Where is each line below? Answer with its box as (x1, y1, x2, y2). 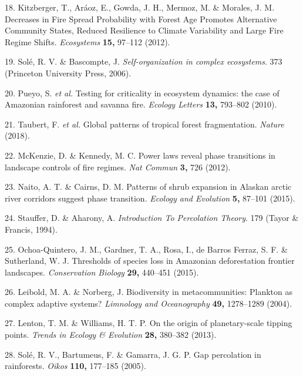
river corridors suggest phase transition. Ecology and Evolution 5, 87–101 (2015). (5, 192, 295, 204)
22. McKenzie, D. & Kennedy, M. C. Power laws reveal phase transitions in (5, 149, 275, 161)
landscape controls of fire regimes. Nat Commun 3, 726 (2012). (5, 160, 231, 173)
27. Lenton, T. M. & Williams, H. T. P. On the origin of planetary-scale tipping (5, 317, 292, 329)
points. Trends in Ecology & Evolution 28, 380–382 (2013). (5, 328, 217, 341)
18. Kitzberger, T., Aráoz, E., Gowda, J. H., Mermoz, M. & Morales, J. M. (5, 1, 275, 13)
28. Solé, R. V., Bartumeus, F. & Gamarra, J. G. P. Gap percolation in (5, 348, 261, 360)
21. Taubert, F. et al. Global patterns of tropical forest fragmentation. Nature (5, 117, 284, 130)
